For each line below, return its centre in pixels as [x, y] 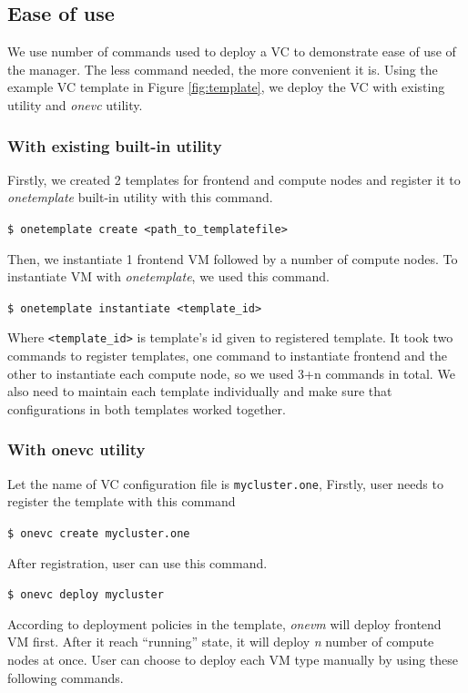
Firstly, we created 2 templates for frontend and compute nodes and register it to [234, 179]
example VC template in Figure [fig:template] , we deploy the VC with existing [226, 87]
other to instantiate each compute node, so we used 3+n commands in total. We [231, 373]
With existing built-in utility [115, 145]
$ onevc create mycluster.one [99, 533]
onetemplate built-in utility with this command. [140, 197]
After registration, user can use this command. [137, 562]
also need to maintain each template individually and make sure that [200, 391]
